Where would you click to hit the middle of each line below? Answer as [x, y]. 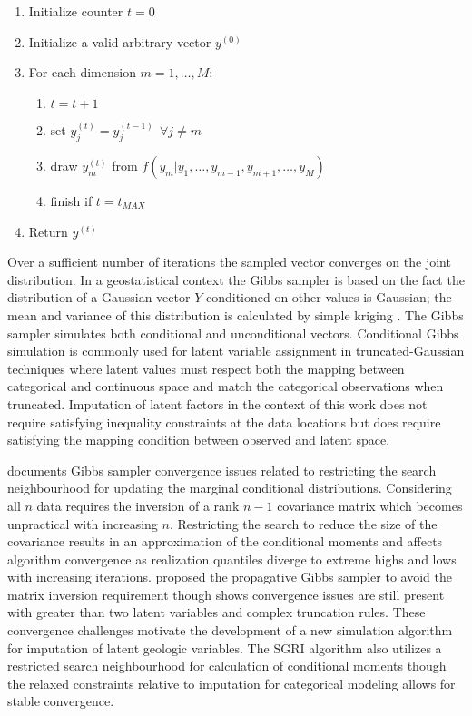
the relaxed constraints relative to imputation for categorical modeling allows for [231, 683]
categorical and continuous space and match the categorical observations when [226, 386]
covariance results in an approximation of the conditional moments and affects [225, 541]
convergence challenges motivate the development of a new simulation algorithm [230, 630]
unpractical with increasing [83, 523]
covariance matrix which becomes [370, 505]
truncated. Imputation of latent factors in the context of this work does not [217, 403]
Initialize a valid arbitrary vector [120, 41]
